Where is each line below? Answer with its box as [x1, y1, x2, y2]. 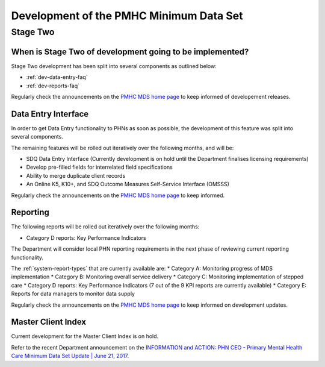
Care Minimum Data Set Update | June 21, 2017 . [11, 353, 129, 360]
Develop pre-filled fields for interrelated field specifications [26, 163, 173, 171]
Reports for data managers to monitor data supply [11, 290, 135, 298]
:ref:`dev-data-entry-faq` [26, 74, 88, 81]
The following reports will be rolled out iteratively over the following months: [11, 223, 200, 230]
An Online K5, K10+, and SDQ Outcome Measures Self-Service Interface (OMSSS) [26, 181, 230, 188]
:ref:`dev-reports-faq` [26, 82, 80, 89]
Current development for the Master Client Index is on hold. [11, 333, 159, 340]
